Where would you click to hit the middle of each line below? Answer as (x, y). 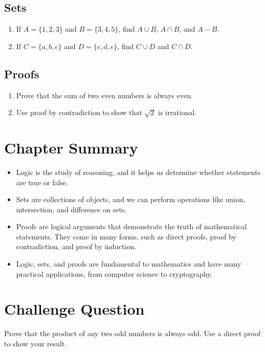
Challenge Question (74, 309)
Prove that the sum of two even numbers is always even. (105, 95)
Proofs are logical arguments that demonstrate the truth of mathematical (131, 226)
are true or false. (42, 182)
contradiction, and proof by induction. (76, 246)
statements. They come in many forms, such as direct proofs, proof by (126, 236)
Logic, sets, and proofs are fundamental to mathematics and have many (129, 264)
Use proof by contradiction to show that (79, 112)
